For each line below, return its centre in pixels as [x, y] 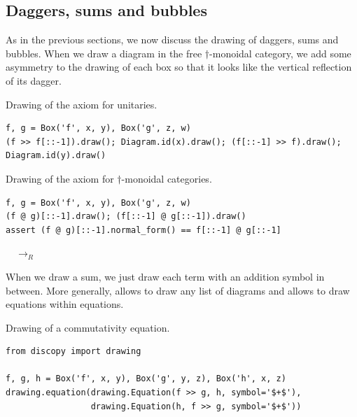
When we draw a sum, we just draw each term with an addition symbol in [165, 276]
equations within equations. [65, 304]
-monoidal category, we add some [280, 53]
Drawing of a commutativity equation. [88, 327]
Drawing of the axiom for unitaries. [82, 104]
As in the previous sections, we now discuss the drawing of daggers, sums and [172, 40]
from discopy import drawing [73, 352]
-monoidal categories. [167, 178]
